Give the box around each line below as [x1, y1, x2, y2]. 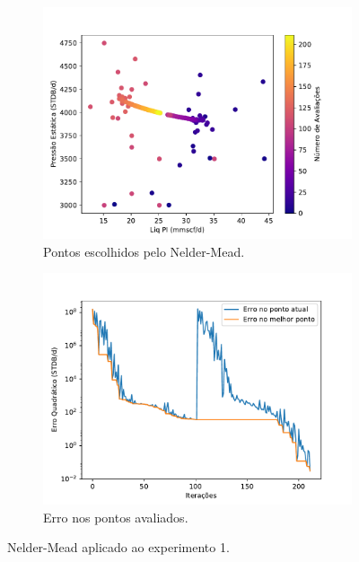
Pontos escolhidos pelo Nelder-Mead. [43, 241, 245, 260]
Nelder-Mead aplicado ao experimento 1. [7, 538, 230, 557]
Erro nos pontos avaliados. [43, 507, 188, 526]
